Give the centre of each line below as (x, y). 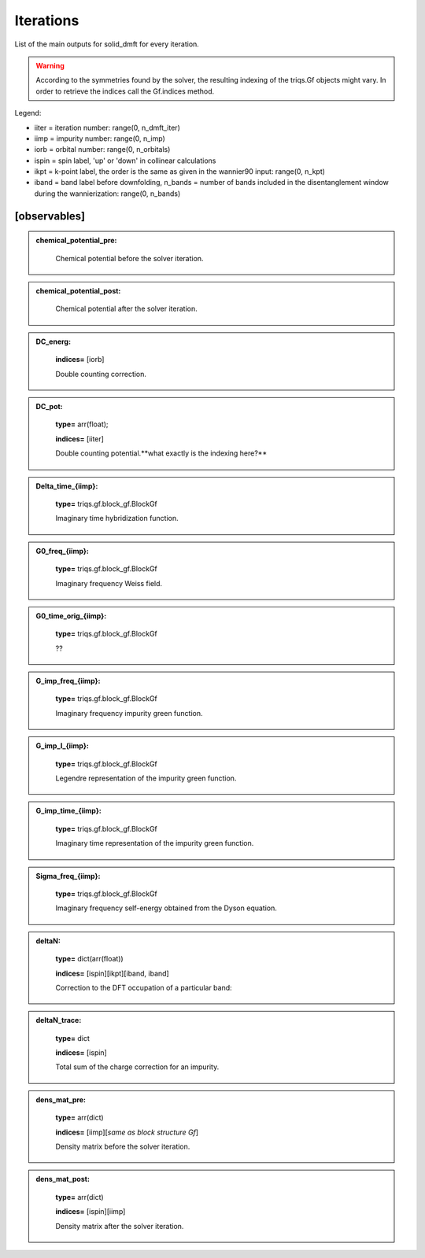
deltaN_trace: (59, 1020)
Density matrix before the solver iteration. (123, 1147)
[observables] (50, 216)
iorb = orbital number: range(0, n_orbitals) (102, 149)
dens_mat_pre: (61, 1099)
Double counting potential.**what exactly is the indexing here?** (161, 453)
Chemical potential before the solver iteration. (129, 258)
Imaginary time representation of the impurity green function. (155, 843)
